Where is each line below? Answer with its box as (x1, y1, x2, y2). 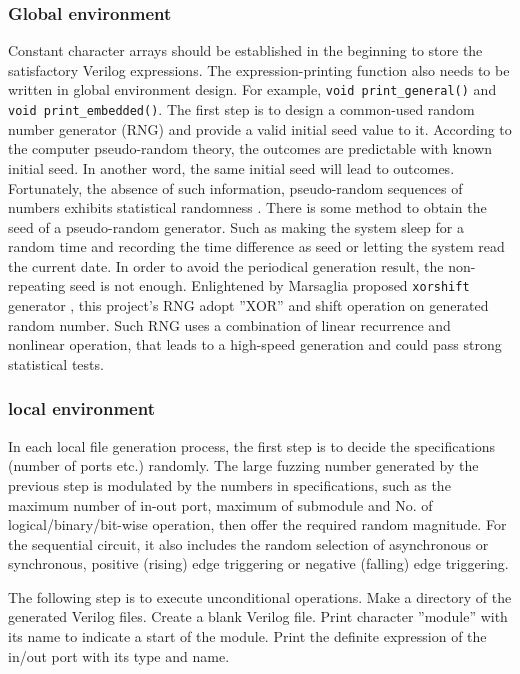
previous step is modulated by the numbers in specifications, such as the (8, 474, 451, 495)
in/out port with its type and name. (8, 645, 230, 666)
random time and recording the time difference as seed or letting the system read (8, 236, 505, 257)
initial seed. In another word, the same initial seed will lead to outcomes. (8, 157, 455, 178)
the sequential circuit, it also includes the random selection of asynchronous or (8, 533, 489, 554)
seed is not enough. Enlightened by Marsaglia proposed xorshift (69, 275, 470, 296)
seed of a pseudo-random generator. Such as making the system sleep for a (8, 216, 464, 237)
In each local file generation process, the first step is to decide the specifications (8, 435, 496, 456)
